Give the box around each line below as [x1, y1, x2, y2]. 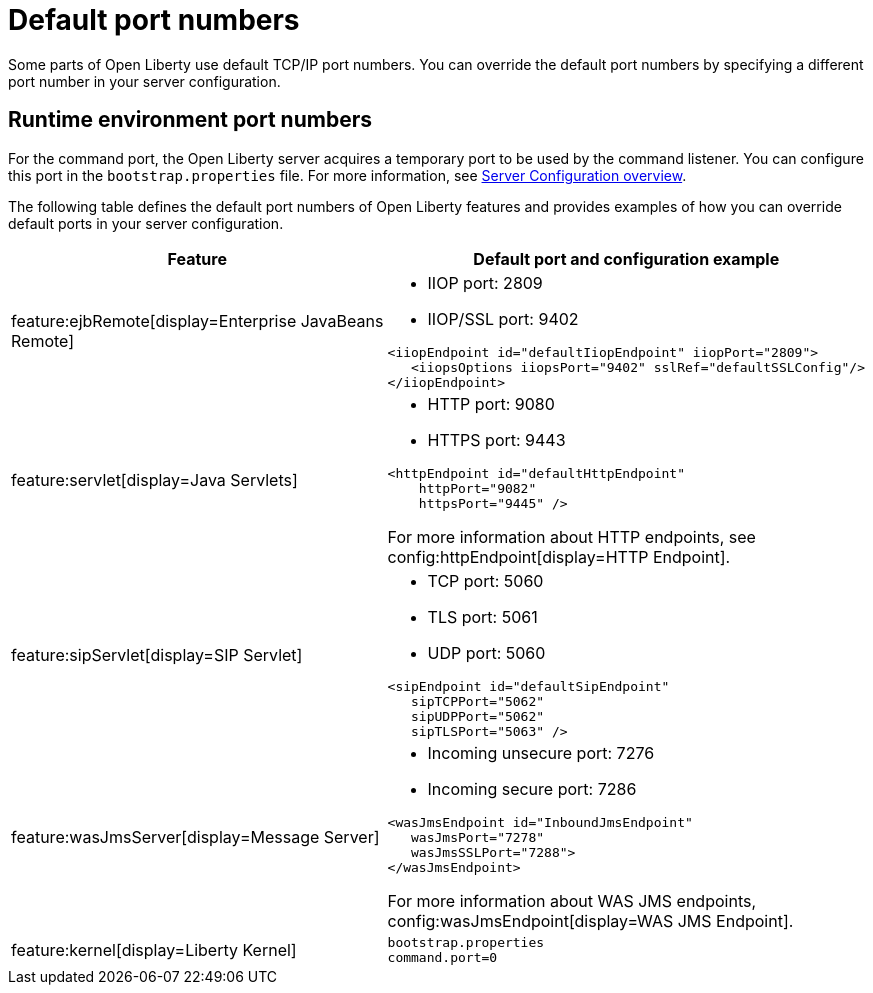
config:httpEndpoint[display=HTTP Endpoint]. [387, 546, 731, 567]
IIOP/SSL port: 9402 [427, 308, 579, 329]
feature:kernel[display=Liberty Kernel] [11, 939, 297, 960]
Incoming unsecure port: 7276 [427, 742, 655, 763]
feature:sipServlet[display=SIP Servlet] [11, 644, 303, 665]
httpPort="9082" [418, 480, 537, 496]
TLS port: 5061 [427, 606, 538, 627]
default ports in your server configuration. [8, 214, 284, 232]
